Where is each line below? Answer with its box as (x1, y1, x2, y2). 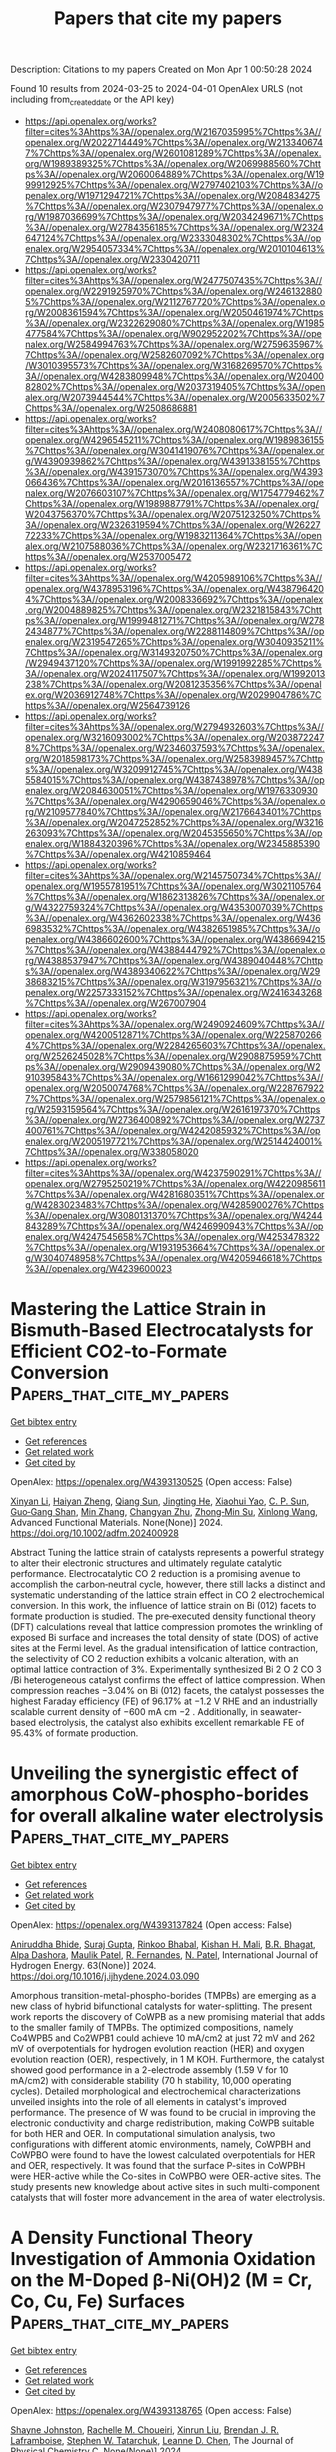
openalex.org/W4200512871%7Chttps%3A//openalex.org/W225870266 (24, 1028, 322, 1041)
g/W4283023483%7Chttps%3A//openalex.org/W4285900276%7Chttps (24, 1198, 325, 1211)
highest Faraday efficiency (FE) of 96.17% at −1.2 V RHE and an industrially (10, 1695, 318, 1707)
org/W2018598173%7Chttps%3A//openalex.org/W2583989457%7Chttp (24, 752, 324, 764)
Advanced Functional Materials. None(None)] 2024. (10, 1516, 223, 1528)
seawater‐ (259, 1705, 302, 1717)
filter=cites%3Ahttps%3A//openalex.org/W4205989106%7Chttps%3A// (24, 572, 323, 584)
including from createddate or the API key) (10, 93, 175, 107)
